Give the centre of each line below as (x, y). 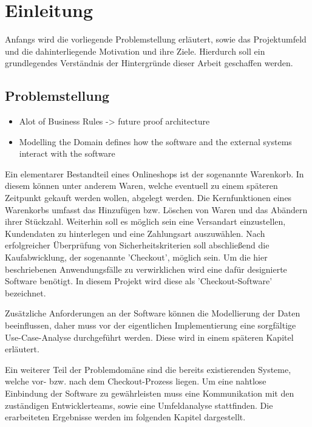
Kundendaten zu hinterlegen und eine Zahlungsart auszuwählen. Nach (135, 233)
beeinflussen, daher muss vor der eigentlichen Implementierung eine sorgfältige (151, 325)
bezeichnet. (25, 292)
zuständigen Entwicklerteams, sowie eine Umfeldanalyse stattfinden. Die (139, 405)
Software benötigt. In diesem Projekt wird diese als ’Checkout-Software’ (139, 281)
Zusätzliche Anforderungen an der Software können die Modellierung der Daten (153, 313)
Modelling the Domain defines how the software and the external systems (155, 141)
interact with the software (67, 153)
